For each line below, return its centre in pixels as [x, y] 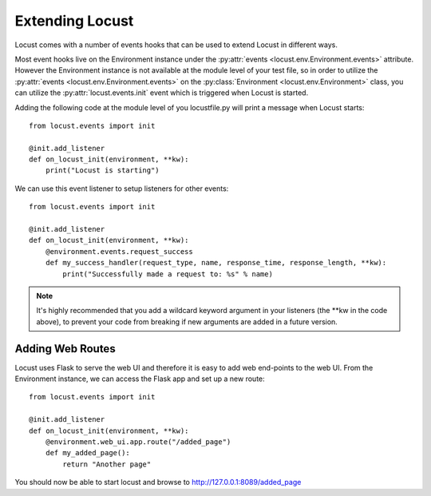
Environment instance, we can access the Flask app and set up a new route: [140, 379]
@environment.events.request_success [119, 251]
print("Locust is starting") [102, 171]
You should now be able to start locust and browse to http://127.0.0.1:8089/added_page [158, 482]
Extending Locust [74, 21]
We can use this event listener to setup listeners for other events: [122, 188]
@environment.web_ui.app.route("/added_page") [138, 442]
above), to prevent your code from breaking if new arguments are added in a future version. [187, 321]
